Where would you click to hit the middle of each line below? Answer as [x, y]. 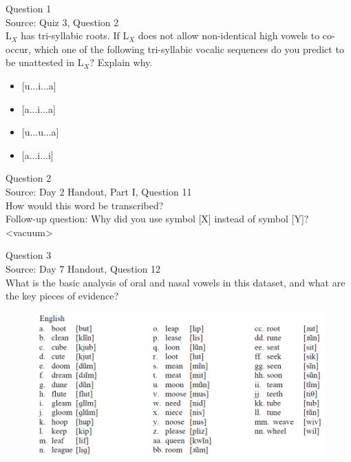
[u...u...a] [40, 132]
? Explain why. [121, 62]
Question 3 [29, 255]
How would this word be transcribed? [85, 205]
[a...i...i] [38, 155]
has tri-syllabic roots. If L [75, 35]
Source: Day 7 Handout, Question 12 [83, 268]
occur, [18, 49]
